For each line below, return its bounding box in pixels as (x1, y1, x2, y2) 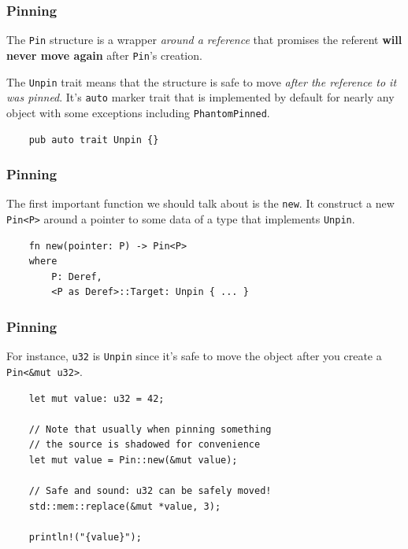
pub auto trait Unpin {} (28, 134, 159, 146)
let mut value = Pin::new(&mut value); (28, 454, 238, 466)
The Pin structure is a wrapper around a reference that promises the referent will (6, 31, 402, 48)
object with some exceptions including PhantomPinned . (6, 104, 270, 120)
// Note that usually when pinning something (28, 423, 272, 435)
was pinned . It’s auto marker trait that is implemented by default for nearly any (6, 89, 395, 105)
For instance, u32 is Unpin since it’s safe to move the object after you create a (6, 348, 382, 364)
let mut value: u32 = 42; (28, 392, 165, 404)
